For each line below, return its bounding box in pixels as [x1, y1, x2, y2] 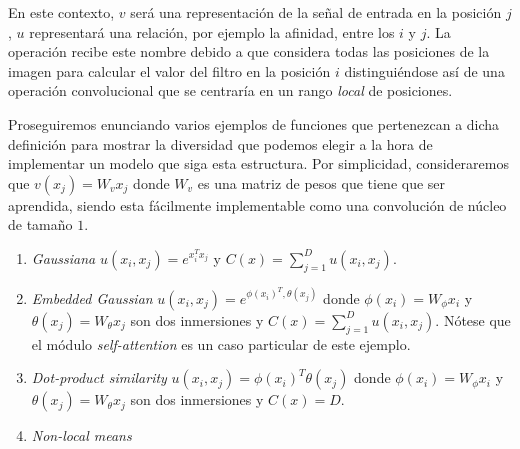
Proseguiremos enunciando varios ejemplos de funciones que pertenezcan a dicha [8, 113, 500, 134]
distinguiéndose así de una [344, 60, 505, 81]
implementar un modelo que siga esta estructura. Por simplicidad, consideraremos [8, 153, 509, 174]
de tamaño [8, 214, 73, 235]
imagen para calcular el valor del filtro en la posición [8, 60, 331, 81]
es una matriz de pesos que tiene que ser [197, 172, 446, 193]
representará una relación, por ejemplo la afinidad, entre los [29, 21, 395, 42]
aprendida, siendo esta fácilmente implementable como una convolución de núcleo [8, 194, 507, 215]
